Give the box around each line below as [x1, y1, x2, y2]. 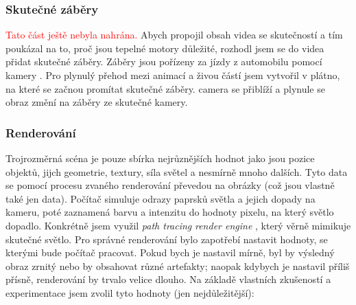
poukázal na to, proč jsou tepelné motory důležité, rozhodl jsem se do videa [5, 41, 324, 55]
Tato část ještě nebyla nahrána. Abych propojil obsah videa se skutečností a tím [5, 27, 343, 42]
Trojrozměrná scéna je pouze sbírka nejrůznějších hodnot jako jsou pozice [5, 151, 315, 165]
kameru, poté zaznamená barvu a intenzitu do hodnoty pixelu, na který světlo [5, 205, 334, 219]
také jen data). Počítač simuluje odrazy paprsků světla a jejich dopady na [5, 191, 316, 205]
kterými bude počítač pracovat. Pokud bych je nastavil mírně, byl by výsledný [5, 245, 335, 260]
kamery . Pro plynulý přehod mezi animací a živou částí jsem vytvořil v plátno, [5, 68, 340, 82]
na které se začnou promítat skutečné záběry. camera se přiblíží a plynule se [5, 81, 325, 95]
